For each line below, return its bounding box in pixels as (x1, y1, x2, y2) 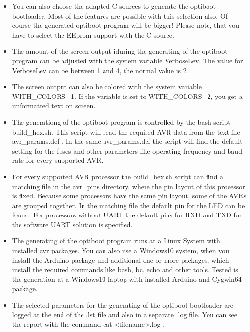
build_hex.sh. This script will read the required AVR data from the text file (12, 126, 240, 137)
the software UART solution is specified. (12, 219, 133, 229)
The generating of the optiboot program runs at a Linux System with (12, 235, 220, 246)
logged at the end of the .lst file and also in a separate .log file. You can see (12, 309, 237, 319)
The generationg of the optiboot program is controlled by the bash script (12, 117, 230, 127)
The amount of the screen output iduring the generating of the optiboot (12, 46, 228, 56)
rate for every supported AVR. (12, 155, 104, 165)
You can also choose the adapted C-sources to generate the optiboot (12, 1, 216, 11)
